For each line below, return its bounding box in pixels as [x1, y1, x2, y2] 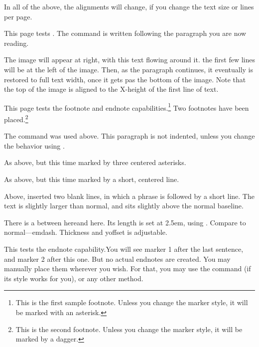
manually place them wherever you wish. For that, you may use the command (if [4, 263, 251, 274]
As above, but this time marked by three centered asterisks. [4, 157, 186, 168]
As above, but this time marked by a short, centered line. [4, 174, 179, 184]
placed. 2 [4, 113, 28, 124]
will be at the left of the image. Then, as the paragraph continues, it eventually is [4, 64, 254, 74]
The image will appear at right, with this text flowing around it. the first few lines [4, 54, 256, 65]
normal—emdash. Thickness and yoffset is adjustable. [4, 227, 167, 237]
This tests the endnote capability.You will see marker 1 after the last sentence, [4, 244, 244, 254]
